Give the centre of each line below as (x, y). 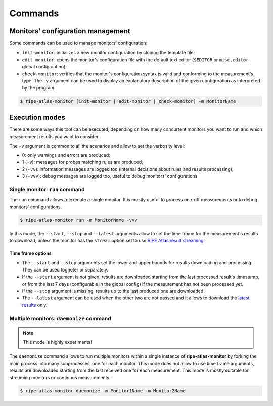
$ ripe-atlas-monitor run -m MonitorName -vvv (79, 220)
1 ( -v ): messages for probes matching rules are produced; (83, 162)
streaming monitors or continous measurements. (60, 377)
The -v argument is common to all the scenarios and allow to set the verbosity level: (97, 146)
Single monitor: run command (47, 189)
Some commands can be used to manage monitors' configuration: (78, 43)
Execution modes (37, 117)
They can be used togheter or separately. (65, 269)
